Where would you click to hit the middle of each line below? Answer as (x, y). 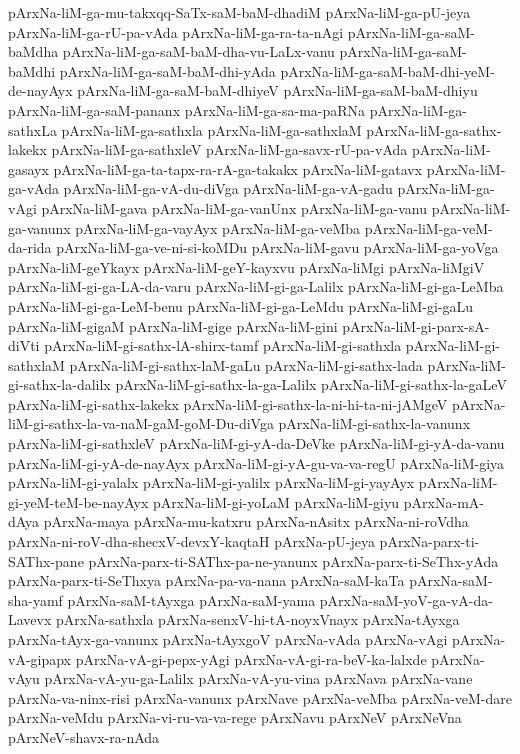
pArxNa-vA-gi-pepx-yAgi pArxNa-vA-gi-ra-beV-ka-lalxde (251, 658)
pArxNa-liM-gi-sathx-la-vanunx (374, 423)
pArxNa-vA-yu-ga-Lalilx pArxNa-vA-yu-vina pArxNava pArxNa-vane (258, 678)
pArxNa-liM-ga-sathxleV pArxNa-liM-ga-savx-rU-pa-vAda (229, 149)
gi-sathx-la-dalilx (59, 384)
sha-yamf (35, 599)
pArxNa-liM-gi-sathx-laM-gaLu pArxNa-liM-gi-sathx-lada (246, 364)
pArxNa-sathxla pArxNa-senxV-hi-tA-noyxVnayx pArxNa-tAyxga (258, 619)
